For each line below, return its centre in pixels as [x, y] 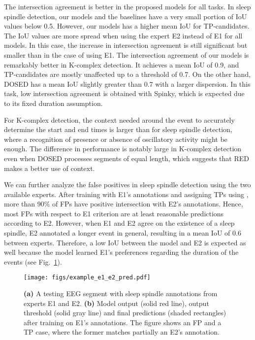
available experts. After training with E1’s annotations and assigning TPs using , [126, 194]
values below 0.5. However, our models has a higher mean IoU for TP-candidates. [127, 26]
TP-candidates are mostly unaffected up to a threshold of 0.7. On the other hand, [127, 74]
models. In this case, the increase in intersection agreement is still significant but [126, 45]
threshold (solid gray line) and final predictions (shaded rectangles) [125, 313]
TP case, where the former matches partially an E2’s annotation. [122, 332]
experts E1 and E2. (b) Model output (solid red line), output [116, 303]
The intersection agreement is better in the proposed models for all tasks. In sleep [127, 6]
